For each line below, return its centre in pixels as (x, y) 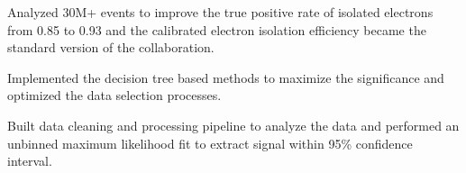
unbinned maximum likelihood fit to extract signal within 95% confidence (210, 143)
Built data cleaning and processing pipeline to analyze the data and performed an (233, 125)
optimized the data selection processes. (114, 95)
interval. (30, 161)
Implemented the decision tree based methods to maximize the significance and (226, 77)
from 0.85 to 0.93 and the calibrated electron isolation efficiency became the (217, 29)
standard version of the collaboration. (111, 47)
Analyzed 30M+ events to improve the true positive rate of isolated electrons (220, 12)
